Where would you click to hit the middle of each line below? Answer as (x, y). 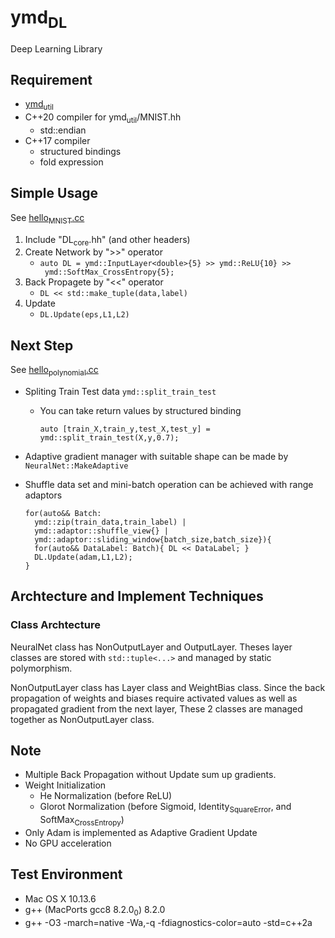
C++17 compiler (57, 140)
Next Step (42, 345)
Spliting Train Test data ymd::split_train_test (120, 391)
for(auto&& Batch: (63, 513)
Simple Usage (54, 193)
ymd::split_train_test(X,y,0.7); (109, 437)
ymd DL (39, 19)
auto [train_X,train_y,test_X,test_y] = (125, 429)
